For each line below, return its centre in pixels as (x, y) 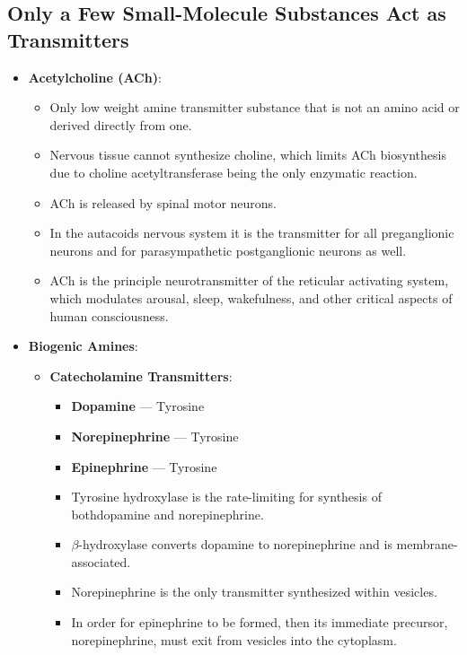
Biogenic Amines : (83, 346)
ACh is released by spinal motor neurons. (163, 202)
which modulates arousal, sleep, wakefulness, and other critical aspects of (251, 297)
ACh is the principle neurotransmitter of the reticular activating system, (249, 280)
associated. (101, 561)
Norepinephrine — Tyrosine (155, 436)
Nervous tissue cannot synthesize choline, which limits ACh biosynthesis (248, 155)
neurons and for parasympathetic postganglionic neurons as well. (228, 250)
